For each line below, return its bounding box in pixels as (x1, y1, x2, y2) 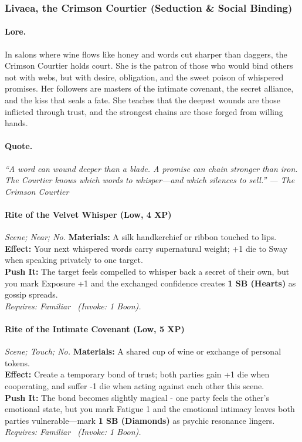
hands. (5, 117, 28, 129)
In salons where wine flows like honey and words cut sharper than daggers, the (5, 48, 287, 60)
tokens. (5, 356, 30, 369)
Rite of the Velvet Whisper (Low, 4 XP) (5, 208, 172, 220)
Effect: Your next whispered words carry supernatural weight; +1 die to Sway (5, 242, 288, 254)
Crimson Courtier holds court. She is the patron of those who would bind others (5, 59, 293, 72)
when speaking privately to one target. (5, 254, 143, 266)
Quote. (5, 140, 33, 152)
